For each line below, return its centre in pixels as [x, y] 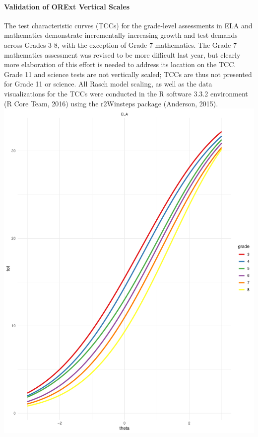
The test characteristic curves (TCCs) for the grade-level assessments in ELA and [128, 25]
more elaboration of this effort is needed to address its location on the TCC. [120, 64]
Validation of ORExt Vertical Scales [67, 6]
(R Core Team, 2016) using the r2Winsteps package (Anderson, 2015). [111, 103]
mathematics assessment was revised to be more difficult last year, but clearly [122, 54]
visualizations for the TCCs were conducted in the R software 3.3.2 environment [126, 93]
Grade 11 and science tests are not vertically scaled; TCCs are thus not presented [128, 74]
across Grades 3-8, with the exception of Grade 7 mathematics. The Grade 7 [120, 44]
